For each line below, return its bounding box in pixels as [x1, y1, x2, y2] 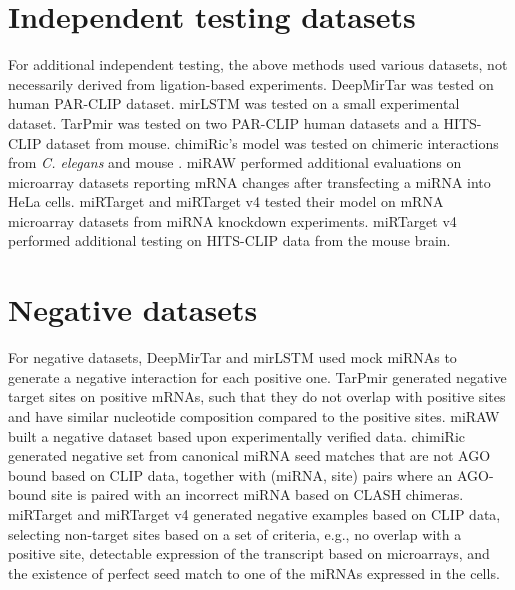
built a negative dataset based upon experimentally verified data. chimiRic [8, 425, 466, 446]
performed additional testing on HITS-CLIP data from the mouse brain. [8, 230, 451, 251]
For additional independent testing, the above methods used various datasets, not [8, 54, 508, 75]
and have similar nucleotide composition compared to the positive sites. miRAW [8, 405, 500, 426]
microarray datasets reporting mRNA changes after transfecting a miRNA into [8, 171, 491, 192]
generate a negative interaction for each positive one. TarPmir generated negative [8, 366, 507, 387]
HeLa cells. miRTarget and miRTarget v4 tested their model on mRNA [8, 191, 444, 212]
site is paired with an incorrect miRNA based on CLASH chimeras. [51, 484, 464, 505]
